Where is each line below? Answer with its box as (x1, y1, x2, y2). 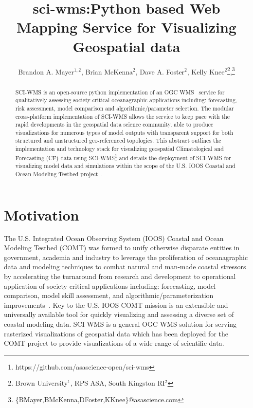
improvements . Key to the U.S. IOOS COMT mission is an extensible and (4, 299, 228, 310)
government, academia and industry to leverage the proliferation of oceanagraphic (4, 252, 248, 262)
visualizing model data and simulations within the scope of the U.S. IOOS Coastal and (15, 162, 235, 170)
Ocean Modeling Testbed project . (15, 170, 103, 178)
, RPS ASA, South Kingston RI (70, 378, 165, 388)
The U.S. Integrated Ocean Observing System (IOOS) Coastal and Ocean (4, 233, 224, 243)
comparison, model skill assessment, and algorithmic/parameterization (4, 290, 214, 300)
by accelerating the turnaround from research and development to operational (4, 271, 236, 281)
